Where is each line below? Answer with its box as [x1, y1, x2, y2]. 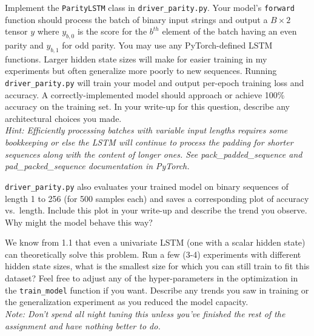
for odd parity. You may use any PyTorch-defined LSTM [62, 39, 273, 52]
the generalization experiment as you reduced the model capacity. [5, 295, 249, 308]
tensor [5, 25, 28, 38]
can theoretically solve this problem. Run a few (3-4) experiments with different [5, 247, 301, 260]
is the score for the [77, 25, 147, 38]
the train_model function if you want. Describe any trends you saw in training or [5, 283, 309, 296]
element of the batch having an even [162, 25, 297, 38]
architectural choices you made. [5, 112, 122, 124]
